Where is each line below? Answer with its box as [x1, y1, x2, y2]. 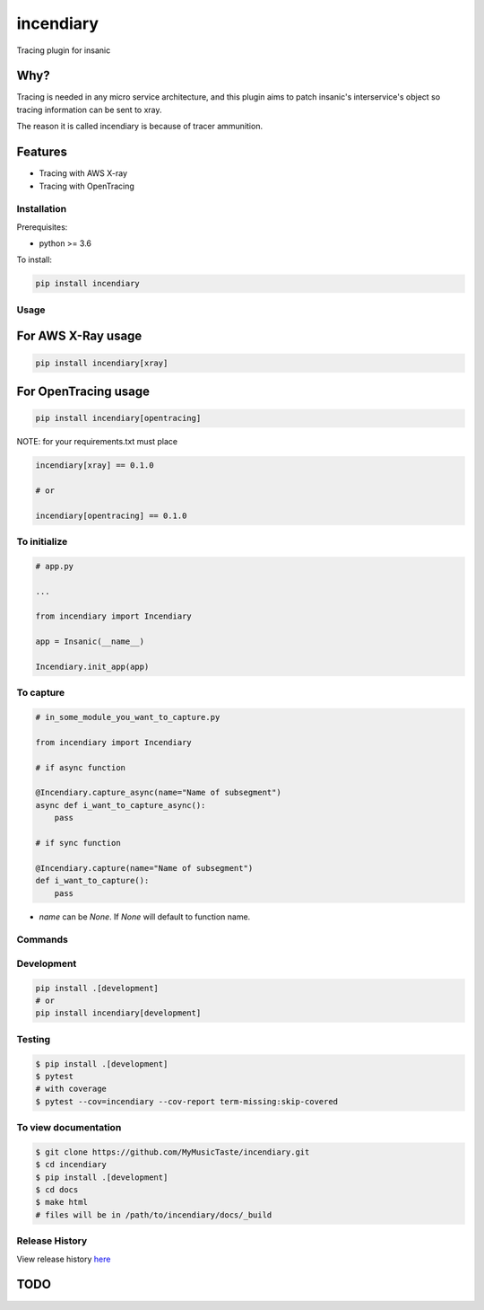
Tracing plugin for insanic [16, 45, 111, 56]
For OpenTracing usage [16, 384, 151, 399]
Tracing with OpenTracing [39, 180, 134, 191]
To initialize [16, 535, 68, 548]
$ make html [35, 1197, 89, 1208]
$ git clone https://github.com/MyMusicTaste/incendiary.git [35, 1147, 310, 1157]
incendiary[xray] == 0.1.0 [35, 461, 154, 470]
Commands [16, 934, 69, 946]
